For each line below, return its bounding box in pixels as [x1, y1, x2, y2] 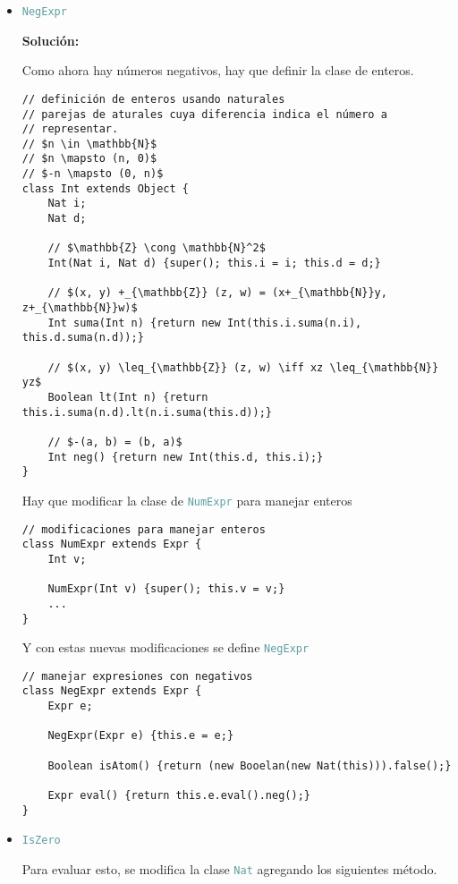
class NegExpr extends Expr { [21, 684, 202, 698]
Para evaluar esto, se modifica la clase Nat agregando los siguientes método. [21, 860, 437, 879]
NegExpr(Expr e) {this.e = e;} [47, 729, 234, 743]
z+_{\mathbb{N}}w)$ [21, 302, 138, 315]
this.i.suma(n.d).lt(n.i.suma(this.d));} [21, 405, 272, 419]
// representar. [21, 123, 119, 136]
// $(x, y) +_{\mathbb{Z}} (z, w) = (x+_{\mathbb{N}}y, [47, 286, 387, 300]
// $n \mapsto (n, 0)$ [21, 152, 157, 166]
